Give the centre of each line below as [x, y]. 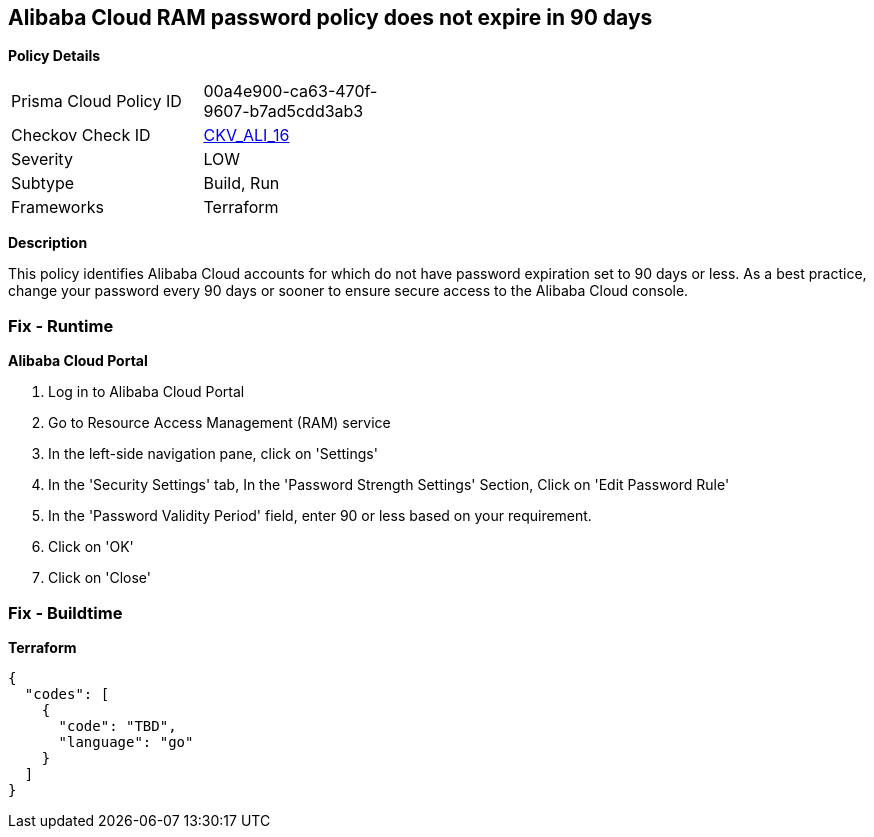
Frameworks [57, 207]
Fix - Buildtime [65, 612]
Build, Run [241, 183]
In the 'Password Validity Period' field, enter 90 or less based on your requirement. [320, 516]
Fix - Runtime [61, 325]
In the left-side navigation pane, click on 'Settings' [213, 454]
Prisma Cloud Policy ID [96, 101]
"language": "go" [126, 741]
